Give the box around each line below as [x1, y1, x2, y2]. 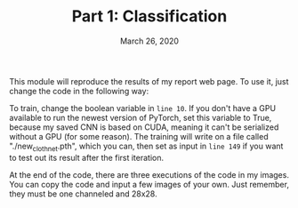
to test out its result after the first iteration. [9, 152, 165, 163]
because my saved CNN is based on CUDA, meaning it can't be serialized [9, 122, 279, 132]
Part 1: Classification [71, 6, 228, 27]
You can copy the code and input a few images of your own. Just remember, [9, 179, 289, 189]
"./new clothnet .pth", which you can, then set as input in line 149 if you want [9, 140, 284, 153]
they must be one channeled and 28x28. [9, 188, 157, 199]
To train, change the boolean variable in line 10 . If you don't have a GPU [9, 102, 277, 113]
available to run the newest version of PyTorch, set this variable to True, [9, 112, 272, 123]
